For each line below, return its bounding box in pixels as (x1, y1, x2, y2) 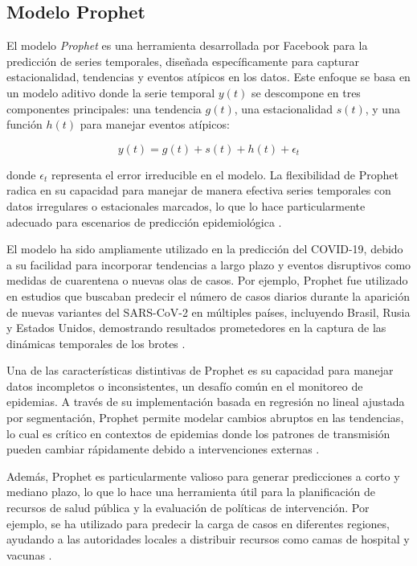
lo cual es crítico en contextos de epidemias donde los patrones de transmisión (6, 424, 390, 441)
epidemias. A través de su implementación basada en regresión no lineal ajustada (6, 393, 405, 410)
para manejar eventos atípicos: (80, 116, 230, 133)
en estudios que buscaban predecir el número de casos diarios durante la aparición (6, 287, 410, 304)
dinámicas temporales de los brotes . (6, 334, 186, 351)
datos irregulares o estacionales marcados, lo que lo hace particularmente (6, 197, 366, 214)
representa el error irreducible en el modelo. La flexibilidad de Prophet (51, 166, 399, 183)
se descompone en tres (251, 84, 361, 100)
